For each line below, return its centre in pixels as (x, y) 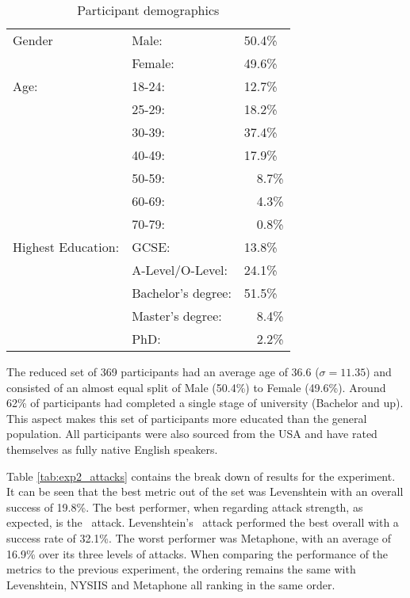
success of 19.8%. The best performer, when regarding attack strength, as (185, 507)
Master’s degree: (177, 316)
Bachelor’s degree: (182, 293)
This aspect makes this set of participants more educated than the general (187, 418)
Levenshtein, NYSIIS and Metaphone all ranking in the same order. (171, 584)
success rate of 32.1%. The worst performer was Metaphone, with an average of (199, 537)
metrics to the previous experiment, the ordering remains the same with (181, 569)
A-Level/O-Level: (180, 270)
